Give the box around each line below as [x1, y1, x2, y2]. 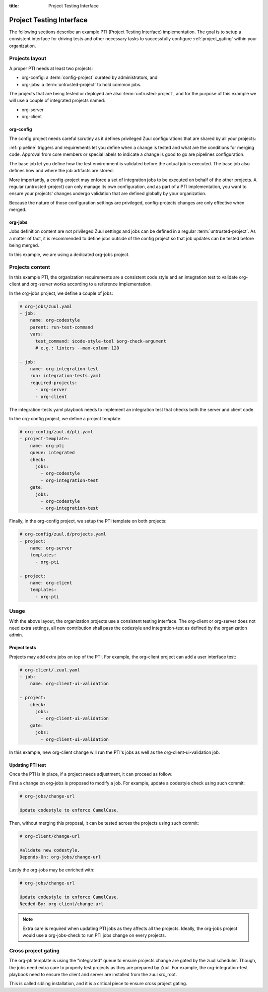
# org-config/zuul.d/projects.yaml [19, 531, 106, 537]
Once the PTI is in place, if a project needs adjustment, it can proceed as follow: [9, 771, 173, 777]
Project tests [9, 645, 36, 651]
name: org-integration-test [30, 366, 99, 372]
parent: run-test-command [30, 324, 93, 330]
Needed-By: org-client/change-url [19, 901, 104, 907]
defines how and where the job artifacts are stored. [9, 168, 114, 174]
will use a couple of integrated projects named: [9, 97, 105, 104]
